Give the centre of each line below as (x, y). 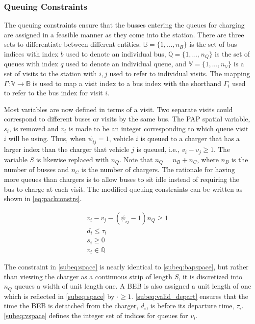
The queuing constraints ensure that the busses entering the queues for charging (124, 25)
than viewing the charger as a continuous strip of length (88, 276)
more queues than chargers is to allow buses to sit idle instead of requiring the (122, 179)
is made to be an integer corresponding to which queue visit (158, 129)
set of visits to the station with (51, 74)
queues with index (31, 64)
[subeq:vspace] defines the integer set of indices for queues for (96, 315)
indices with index (31, 54)
